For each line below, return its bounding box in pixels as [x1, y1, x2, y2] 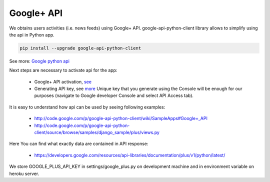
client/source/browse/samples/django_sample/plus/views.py [34, 129, 160, 135]
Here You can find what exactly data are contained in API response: [9, 140, 148, 147]
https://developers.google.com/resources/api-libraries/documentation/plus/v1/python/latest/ [34, 152, 225, 158]
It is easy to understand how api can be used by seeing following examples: [9, 104, 165, 110]
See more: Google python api [9, 58, 70, 64]
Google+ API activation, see [34, 78, 92, 84]
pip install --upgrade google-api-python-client [19, 45, 141, 51]
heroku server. [9, 170, 39, 176]
